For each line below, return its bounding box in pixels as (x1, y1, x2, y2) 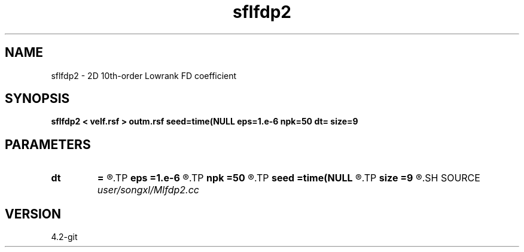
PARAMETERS (5, 136, 91, 152)
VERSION (5, 206, 62, 221)
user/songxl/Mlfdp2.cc (97, 184, 199, 196)
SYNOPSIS (5, 91, 70, 107)
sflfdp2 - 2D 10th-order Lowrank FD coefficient (51, 70, 237, 81)
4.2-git (51, 232, 78, 242)
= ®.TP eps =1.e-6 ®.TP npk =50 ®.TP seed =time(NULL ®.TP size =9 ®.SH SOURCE (97, 172, 480, 184)
